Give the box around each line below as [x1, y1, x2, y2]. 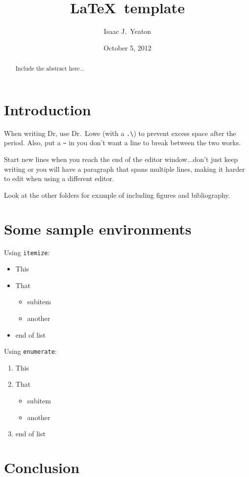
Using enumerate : [4, 346, 57, 356]
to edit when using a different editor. [4, 173, 114, 184]
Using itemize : [4, 247, 50, 257]
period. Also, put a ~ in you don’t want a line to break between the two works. [4, 137, 241, 148]
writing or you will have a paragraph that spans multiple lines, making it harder [4, 163, 245, 174]
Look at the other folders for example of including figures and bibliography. [4, 189, 230, 200]
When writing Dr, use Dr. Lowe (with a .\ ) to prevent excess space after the [4, 128, 236, 138]
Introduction [4, 99, 91, 119]
